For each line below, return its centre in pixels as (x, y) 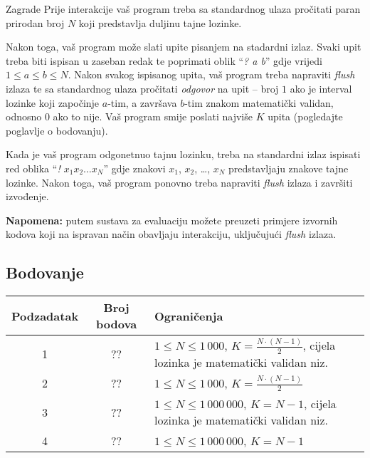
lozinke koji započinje (53, 102)
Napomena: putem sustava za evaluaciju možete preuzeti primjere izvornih (172, 220)
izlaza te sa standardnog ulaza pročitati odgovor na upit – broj (142, 88)
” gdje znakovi (134, 168)
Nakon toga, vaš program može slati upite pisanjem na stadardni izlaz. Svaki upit (184, 47)
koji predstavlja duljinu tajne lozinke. (160, 22)
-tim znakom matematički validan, (259, 102)
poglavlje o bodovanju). (57, 130)
